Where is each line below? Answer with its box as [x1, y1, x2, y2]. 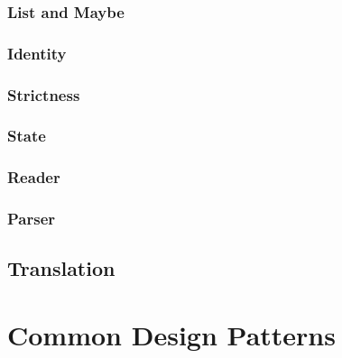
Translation [7, 254, 116, 282]
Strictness [7, 83, 80, 106]
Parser [7, 207, 56, 230]
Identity [7, 41, 67, 64]
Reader [7, 166, 60, 188]
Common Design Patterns [7, 317, 336, 353]
